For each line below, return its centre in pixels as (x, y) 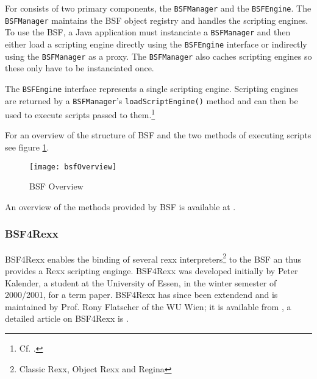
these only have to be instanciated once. (80, 68)
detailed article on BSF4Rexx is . (67, 318)
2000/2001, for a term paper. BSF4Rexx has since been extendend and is (141, 295)
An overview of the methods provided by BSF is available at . (120, 206)
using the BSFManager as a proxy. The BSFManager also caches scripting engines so (158, 56)
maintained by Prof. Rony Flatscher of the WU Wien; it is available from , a (148, 306)
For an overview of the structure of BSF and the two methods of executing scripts (158, 135)
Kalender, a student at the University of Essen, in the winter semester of (141, 282)
